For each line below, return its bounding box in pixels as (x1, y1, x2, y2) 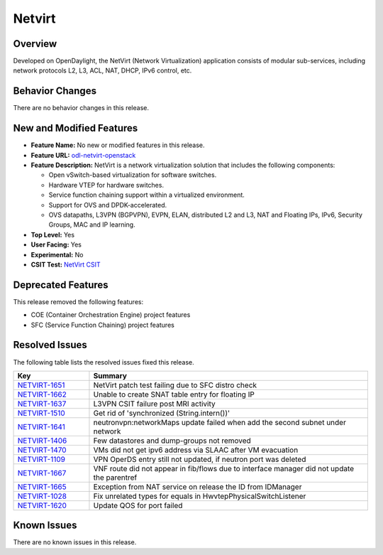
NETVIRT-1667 (17, 468, 67, 478)
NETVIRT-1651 (17, 380, 65, 390)
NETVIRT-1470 (17, 445, 67, 455)
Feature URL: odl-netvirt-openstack (30, 151, 136, 159)
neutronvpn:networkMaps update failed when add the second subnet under (93, 417, 347, 427)
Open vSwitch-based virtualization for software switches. (48, 171, 217, 179)
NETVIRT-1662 (17, 389, 67, 399)
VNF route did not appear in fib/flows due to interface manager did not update (93, 463, 355, 473)
